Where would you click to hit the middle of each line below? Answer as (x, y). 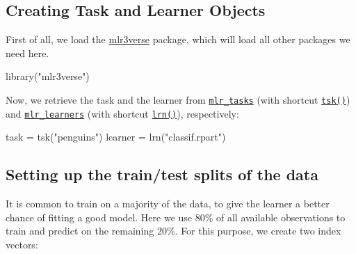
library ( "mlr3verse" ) (48, 76)
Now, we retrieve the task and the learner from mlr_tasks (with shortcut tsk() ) (178, 99)
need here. (27, 53)
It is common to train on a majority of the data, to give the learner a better (168, 204)
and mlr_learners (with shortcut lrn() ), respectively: (122, 113)
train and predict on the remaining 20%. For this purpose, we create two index (173, 231)
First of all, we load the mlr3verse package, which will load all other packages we (178, 39)
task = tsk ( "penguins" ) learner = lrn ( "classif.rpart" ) (116, 137)
